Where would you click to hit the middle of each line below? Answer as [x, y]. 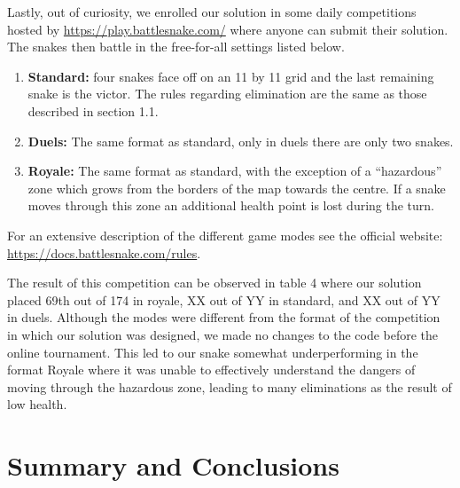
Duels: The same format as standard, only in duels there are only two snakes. [241, 141]
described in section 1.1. [93, 110]
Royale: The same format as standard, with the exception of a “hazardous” [235, 171]
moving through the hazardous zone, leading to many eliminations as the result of [230, 386]
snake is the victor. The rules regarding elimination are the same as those [227, 94]
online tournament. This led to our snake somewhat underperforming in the [213, 352]
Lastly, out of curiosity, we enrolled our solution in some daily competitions [212, 12]
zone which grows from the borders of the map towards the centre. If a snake [237, 188]
